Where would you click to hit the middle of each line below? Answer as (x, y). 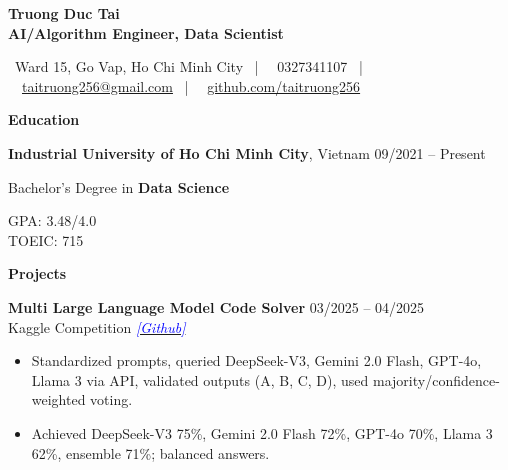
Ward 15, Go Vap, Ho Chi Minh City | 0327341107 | (188, 66)
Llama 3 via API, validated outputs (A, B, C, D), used (200, 379)
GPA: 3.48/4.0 (52, 220)
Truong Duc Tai (64, 13)
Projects (37, 273)
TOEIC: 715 (46, 239)
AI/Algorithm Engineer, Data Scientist (146, 32)
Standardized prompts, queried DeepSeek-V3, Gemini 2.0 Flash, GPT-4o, (256, 360)
